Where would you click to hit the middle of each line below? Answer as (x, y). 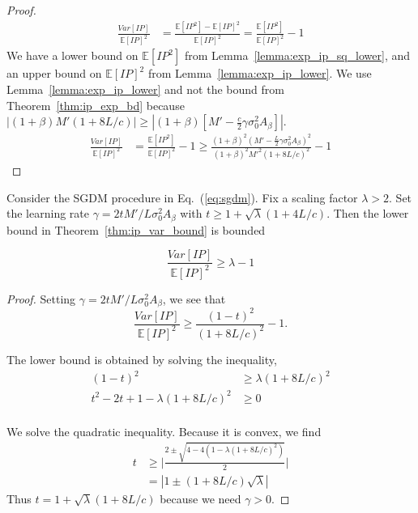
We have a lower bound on (73, 55)
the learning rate (48, 213)
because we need (200, 498)
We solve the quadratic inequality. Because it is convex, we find (164, 431)
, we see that (194, 298)
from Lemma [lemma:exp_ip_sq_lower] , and (298, 55)
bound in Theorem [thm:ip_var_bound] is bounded (136, 229)
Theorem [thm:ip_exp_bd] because (96, 105)
